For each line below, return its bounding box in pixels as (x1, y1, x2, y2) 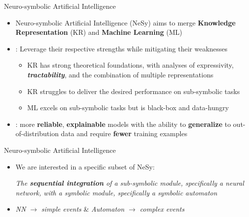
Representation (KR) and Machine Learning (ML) (15, 27, 182, 37)
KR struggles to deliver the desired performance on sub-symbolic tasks (27, 86, 240, 96)
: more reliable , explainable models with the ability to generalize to (15, 119, 231, 129)
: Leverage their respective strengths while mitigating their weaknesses (15, 43, 228, 53)
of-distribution (15, 128, 59, 139)
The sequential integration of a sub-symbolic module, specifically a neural (15, 178, 244, 188)
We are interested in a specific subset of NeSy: (15, 161, 155, 171)
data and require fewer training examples (61, 128, 188, 139)
